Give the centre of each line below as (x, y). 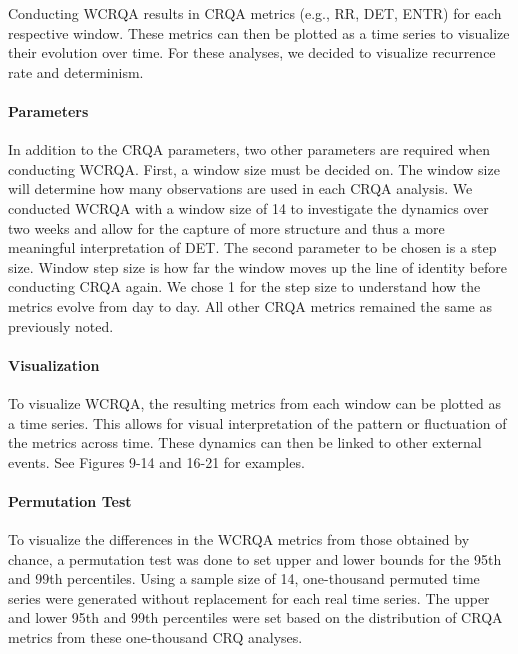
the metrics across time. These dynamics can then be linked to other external (245, 442)
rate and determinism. (76, 71)
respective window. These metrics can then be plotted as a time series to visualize (259, 32)
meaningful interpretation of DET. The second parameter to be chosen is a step (252, 247)
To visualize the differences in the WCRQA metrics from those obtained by (239, 539)
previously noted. (61, 325)
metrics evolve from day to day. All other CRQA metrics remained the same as (250, 305)
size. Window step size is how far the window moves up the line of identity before (257, 266)
